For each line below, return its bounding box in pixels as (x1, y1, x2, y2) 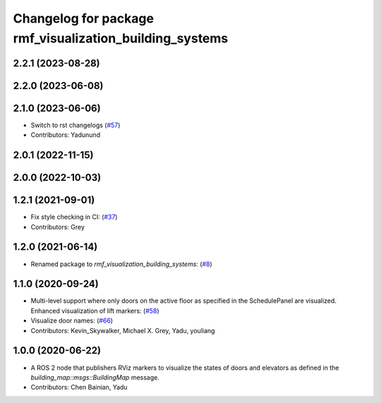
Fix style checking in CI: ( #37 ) (30, 212, 118, 222)
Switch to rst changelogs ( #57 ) (30, 121, 121, 129)
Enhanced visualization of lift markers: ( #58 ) (30, 306, 159, 315)
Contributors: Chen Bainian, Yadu (30, 383, 128, 392)
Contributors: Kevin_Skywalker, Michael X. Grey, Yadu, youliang (30, 326, 215, 335)
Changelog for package (13, 11, 155, 26)
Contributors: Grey (30, 222, 85, 231)
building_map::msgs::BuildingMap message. (30, 373, 160, 381)
